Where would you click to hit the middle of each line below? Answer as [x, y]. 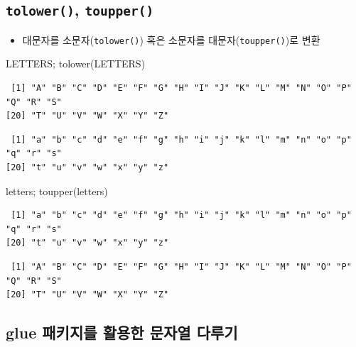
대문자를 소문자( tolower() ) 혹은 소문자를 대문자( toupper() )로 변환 [171, 39]
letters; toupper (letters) [57, 191]
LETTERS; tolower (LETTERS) [76, 64]
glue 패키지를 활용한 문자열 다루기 [122, 332]
